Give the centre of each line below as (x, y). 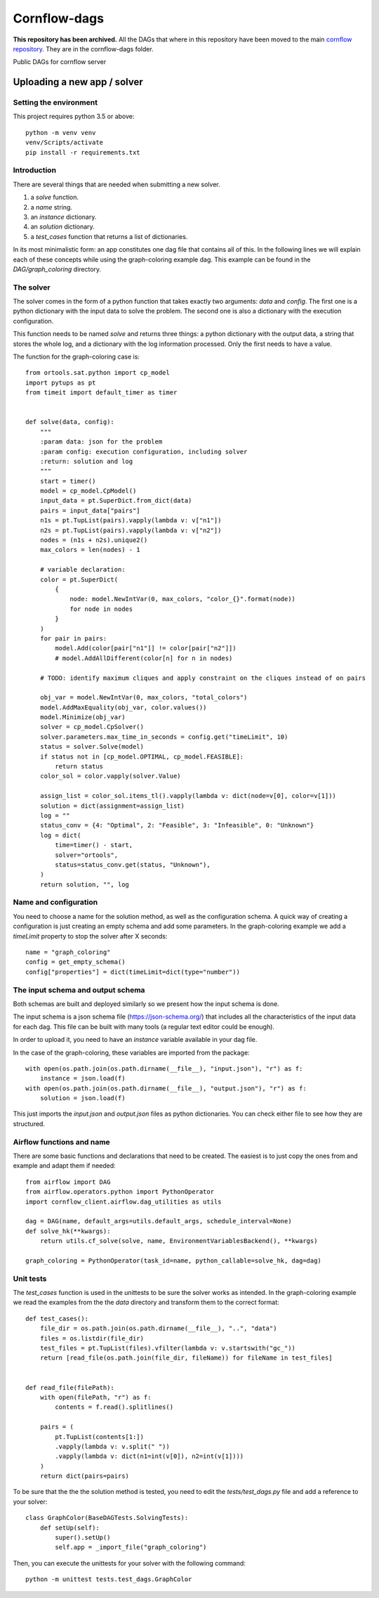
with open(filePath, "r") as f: (95, 1397)
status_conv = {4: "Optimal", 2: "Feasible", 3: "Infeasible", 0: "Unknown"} (177, 825)
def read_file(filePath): (70, 1387)
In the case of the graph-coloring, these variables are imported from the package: (131, 1052)
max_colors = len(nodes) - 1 (90, 550)
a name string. (52, 207)
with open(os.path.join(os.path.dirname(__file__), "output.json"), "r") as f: (166, 1088)
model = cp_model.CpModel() (88, 491)
